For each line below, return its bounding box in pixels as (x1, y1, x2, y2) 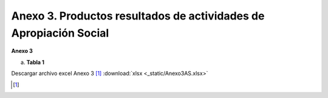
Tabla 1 (26, 58, 45, 66)
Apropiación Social (11, 26, 109, 40)
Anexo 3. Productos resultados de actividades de (11, 9, 265, 23)
